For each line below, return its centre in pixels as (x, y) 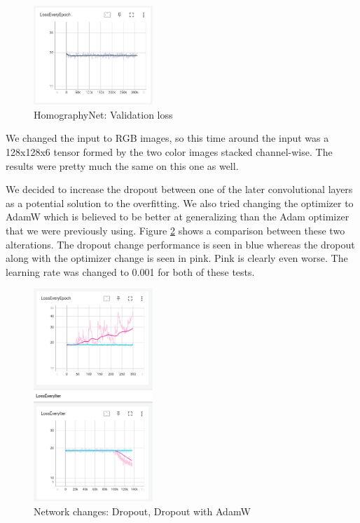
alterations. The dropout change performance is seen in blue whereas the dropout (180, 244)
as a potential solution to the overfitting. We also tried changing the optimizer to (180, 203)
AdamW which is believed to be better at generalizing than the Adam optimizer (178, 217)
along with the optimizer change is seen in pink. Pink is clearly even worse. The (177, 258)
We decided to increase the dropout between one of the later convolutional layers (179, 189)
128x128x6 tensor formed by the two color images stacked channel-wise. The (169, 152)
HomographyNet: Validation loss (103, 114)
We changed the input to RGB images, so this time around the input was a (167, 138)
